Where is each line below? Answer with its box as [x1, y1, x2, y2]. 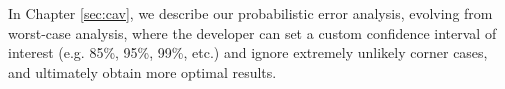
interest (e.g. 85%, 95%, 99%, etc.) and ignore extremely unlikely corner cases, [8, 42, 488, 63]
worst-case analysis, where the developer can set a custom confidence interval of [8, 22, 497, 43]
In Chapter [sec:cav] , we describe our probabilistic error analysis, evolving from [8, 3, 493, 23]
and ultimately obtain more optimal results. [8, 61, 277, 82]
